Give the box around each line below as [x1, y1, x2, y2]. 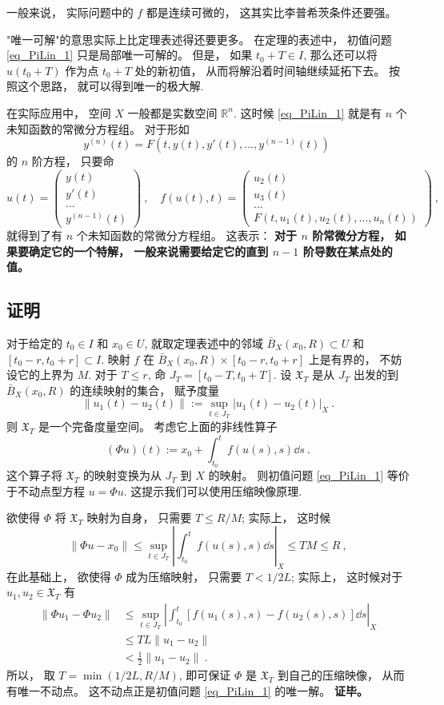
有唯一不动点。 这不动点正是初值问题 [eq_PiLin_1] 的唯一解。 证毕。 [6, 682, 368, 699]
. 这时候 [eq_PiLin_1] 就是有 [233, 104, 382, 121]
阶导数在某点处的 [302, 242, 393, 259]
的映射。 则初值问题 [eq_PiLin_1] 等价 [208, 467, 410, 484]
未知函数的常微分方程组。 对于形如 [6, 120, 190, 137]
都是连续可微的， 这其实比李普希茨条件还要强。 [146, 4, 397, 20]
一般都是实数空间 [127, 104, 218, 121]
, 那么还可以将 [303, 46, 378, 63]
